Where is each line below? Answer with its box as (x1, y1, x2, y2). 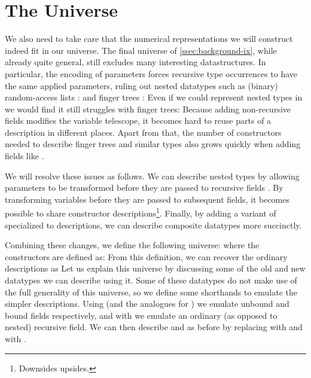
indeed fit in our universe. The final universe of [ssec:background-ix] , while (5, 44, 277, 56)
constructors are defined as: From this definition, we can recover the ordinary (5, 250, 288, 263)
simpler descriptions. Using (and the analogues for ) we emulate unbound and (5, 297, 289, 310)
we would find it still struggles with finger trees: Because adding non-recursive (5, 102, 291, 115)
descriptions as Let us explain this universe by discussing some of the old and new (5, 262, 306, 275)
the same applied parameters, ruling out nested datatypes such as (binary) (5, 79, 278, 92)
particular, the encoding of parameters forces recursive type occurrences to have (5, 67, 298, 80)
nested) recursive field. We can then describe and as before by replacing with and (5, 321, 303, 333)
